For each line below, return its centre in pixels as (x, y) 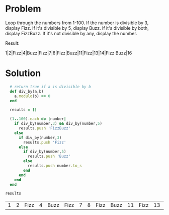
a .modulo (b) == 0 (32, 96)
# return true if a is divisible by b (51, 87)
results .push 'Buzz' (49, 157)
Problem (23, 9)
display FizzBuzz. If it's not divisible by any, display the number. (71, 33)
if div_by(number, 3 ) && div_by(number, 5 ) (58, 124)
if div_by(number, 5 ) (45, 152)
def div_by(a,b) (27, 91)
